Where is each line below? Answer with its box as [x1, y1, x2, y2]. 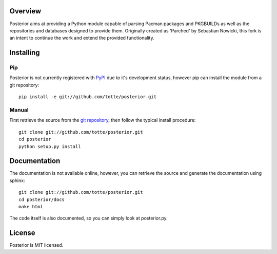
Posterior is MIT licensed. [9, 242, 64, 248]
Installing [9, 48, 41, 57]
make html [18, 204, 43, 210]
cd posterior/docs [18, 196, 65, 203]
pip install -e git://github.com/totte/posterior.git [18, 94, 156, 100]
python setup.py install [18, 143, 81, 149]
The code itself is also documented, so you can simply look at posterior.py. [9, 215, 168, 221]
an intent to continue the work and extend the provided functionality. [9, 35, 154, 41]
